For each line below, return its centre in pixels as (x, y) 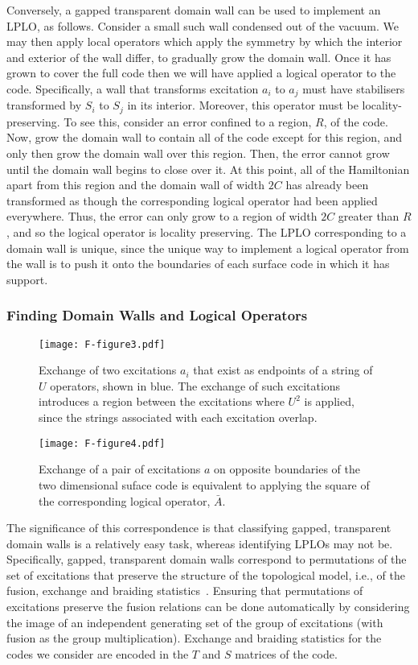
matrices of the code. (286, 653)
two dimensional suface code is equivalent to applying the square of (204, 484)
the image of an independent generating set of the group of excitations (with (195, 622)
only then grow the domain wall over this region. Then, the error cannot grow (198, 153)
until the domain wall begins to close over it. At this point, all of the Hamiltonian (208, 169)
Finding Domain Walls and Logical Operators (157, 315)
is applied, (329, 401)
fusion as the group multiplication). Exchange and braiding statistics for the (194, 638)
